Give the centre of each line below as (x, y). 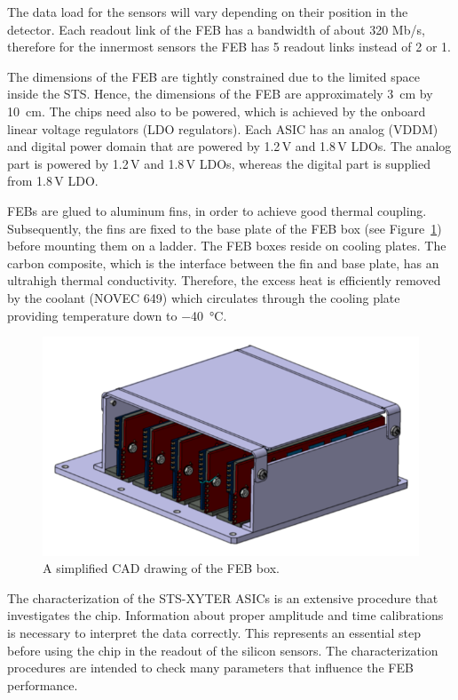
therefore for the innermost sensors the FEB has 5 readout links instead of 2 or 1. (229, 47)
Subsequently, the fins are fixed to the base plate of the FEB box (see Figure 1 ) (225, 228)
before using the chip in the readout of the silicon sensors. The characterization (223, 650)
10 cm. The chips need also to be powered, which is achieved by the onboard (217, 111)
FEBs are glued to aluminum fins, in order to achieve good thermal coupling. (217, 210)
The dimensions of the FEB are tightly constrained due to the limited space (213, 76)
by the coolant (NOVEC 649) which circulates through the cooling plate (204, 297)
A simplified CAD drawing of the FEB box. (161, 568)
